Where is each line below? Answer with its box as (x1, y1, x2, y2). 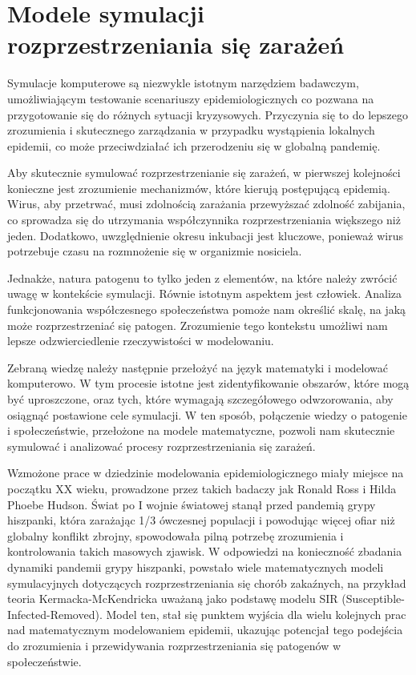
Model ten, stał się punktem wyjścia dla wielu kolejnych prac (106, 605, 406, 622)
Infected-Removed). (7, 605, 103, 622)
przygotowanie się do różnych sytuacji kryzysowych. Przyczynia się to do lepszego (7, 106, 409, 123)
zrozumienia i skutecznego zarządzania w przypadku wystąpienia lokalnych (7, 122, 375, 139)
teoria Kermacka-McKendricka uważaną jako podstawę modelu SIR (7, 590, 338, 607)
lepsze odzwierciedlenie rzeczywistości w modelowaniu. (7, 332, 274, 349)
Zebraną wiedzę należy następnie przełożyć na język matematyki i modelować (7, 359, 388, 376)
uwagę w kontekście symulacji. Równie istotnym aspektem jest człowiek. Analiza (7, 285, 402, 302)
